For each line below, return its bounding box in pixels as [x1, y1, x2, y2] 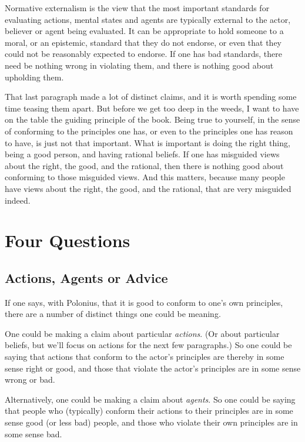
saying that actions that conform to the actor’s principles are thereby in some [5, 350, 284, 363]
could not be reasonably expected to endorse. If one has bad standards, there [5, 48, 282, 60]
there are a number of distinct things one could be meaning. [5, 308, 221, 320]
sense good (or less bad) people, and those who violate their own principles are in [5, 416, 298, 428]
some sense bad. [5, 427, 62, 440]
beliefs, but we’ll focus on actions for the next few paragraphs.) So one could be [5, 339, 292, 351]
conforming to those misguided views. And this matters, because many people [5, 171, 285, 183]
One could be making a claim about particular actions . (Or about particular [5, 327, 280, 339]
